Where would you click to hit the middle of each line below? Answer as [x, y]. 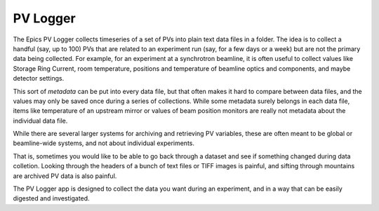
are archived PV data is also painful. [65, 176]
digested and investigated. [52, 198]
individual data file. [40, 121]
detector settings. [39, 79]
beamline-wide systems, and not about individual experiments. [104, 143]
